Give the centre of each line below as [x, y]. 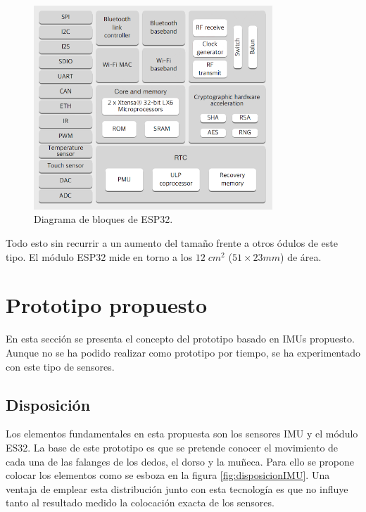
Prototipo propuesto [107, 305]
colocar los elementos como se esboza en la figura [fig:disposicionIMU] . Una [168, 475]
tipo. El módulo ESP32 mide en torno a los [99, 256]
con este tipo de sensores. [60, 366]
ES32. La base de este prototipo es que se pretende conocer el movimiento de [172, 447]
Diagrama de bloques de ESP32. [103, 219]
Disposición [48, 404]
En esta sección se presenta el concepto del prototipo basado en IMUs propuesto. [180, 339]
